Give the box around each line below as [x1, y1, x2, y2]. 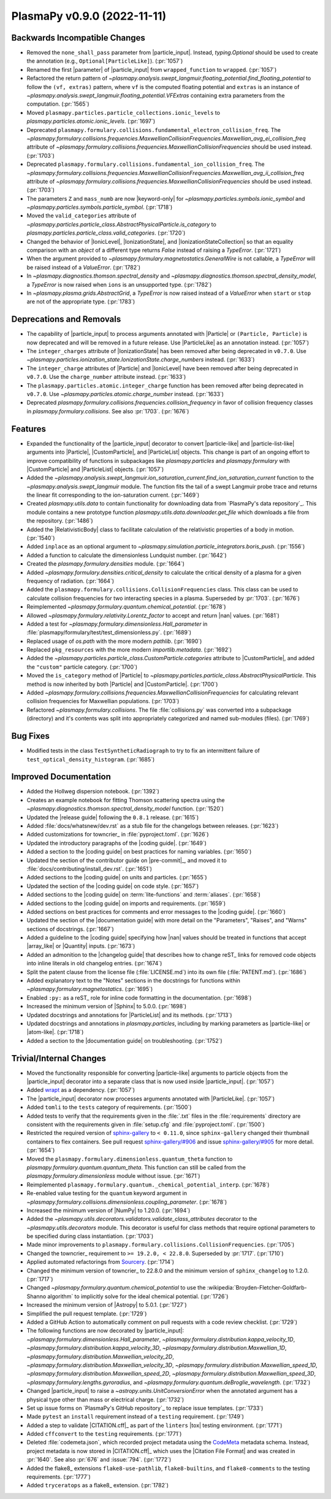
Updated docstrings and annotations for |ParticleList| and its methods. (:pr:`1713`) [26, 1011, 232, 1019]
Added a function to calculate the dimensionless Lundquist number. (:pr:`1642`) [26, 551, 227, 559]
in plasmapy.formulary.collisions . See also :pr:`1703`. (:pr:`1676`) [26, 407, 189, 415]
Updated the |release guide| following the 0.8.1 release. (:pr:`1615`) [26, 814, 199, 821]
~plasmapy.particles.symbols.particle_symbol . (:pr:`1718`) [26, 203, 173, 211]
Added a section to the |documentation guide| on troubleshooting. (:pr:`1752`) [26, 1037, 223, 1044]
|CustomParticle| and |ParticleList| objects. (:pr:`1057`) [26, 465, 164, 473]
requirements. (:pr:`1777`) [26, 1473, 91, 1481]
